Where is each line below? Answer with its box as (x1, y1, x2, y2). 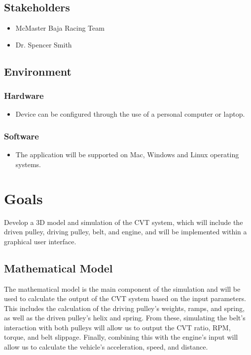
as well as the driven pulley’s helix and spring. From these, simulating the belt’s (4, 312, 246, 323)
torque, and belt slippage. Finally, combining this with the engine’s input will (4, 332, 238, 342)
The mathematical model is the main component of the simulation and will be (4, 283, 241, 294)
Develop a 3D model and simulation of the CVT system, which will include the (4, 217, 243, 227)
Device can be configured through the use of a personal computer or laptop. (15, 109, 245, 119)
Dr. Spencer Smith (15, 39, 72, 49)
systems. (15, 159, 41, 169)
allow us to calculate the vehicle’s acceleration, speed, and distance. (4, 342, 208, 352)
